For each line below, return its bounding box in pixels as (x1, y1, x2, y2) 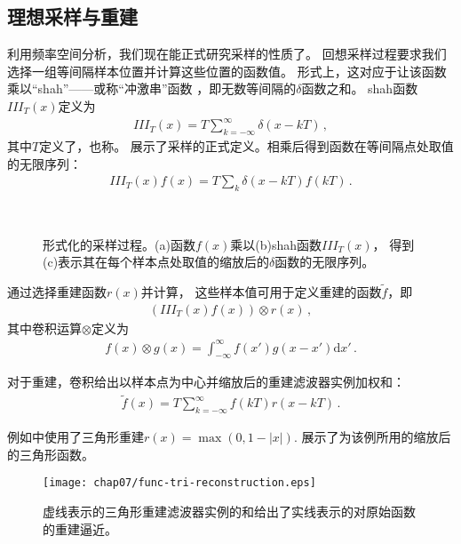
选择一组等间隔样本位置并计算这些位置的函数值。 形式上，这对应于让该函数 (7, 61, 447, 80)
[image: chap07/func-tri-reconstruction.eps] (43, 476, 316, 490)
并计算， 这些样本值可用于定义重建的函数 (140, 282, 382, 300)
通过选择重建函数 (7, 282, 107, 300)
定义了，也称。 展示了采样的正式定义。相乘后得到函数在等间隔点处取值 (39, 136, 454, 155)
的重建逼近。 (43, 519, 117, 538)
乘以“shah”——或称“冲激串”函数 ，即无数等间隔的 (7, 79, 297, 98)
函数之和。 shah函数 (301, 79, 418, 98)
